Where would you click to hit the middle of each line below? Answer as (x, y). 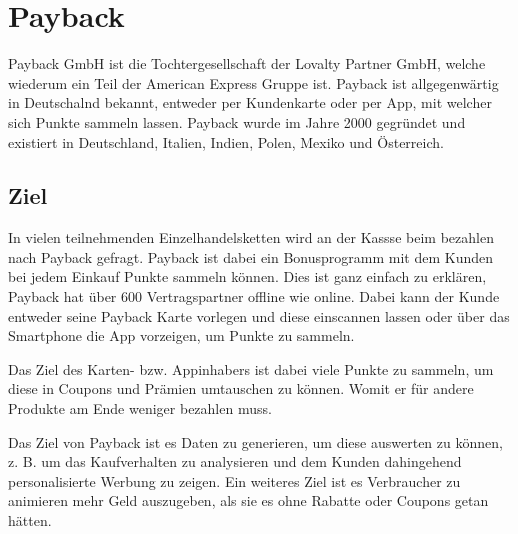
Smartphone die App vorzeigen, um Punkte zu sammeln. (181, 335)
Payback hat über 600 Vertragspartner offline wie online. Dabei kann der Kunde (254, 296)
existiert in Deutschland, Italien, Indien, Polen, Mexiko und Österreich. (226, 141)
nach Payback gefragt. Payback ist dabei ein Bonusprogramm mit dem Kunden (251, 256)
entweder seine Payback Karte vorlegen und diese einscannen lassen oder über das (259, 315)
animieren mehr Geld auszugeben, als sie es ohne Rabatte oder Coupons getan (248, 500)
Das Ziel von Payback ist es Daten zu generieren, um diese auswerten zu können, (255, 441)
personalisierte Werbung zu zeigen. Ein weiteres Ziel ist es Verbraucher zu (234, 480)
